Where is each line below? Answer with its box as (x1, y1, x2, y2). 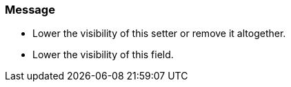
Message (5, 3, 55, 16)
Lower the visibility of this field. (32, 49, 174, 61)
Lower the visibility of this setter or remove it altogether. (32, 27, 286, 40)
